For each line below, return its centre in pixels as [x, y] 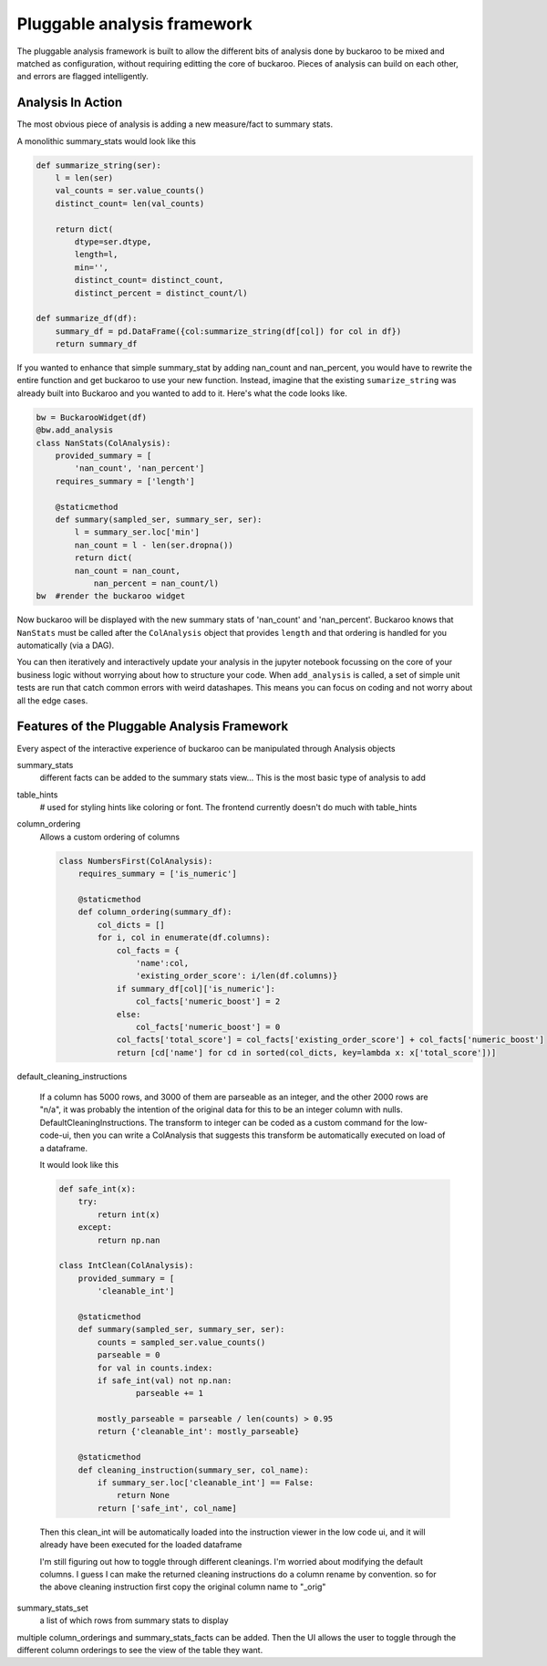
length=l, [96, 255]
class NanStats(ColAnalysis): [103, 443]
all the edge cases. [52, 700]
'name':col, [162, 963]
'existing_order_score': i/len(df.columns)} [237, 976]
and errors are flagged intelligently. [83, 77]
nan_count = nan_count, [128, 571]
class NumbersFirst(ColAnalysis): [136, 861]
